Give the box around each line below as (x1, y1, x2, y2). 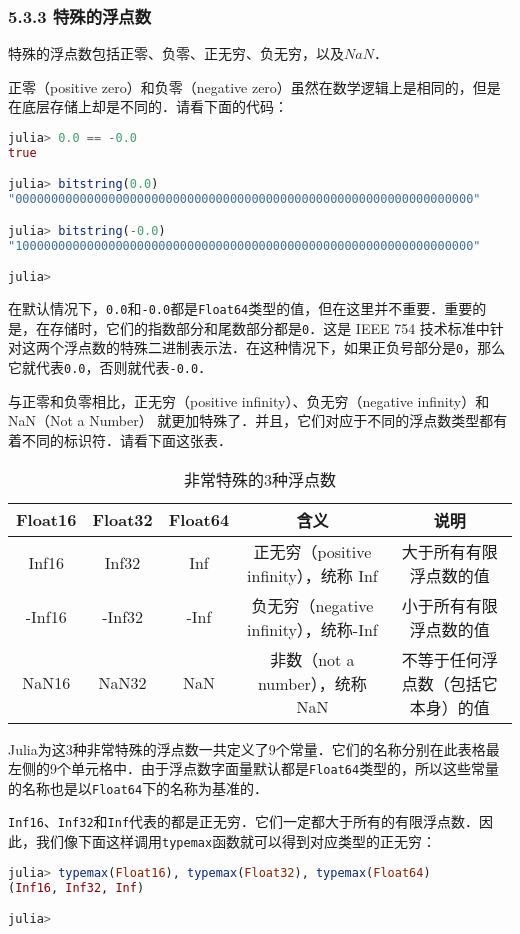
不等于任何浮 (401, 647, 498, 671)
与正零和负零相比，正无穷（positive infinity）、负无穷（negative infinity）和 (8, 390, 490, 411)
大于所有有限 (401, 539, 498, 563)
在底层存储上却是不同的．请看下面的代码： (8, 96, 288, 117)
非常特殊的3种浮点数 (183, 467, 336, 491)
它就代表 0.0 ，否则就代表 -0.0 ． (8, 357, 213, 378)
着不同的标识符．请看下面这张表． (8, 429, 232, 450)
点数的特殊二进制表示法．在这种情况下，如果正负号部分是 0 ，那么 (77, 337, 506, 358)
